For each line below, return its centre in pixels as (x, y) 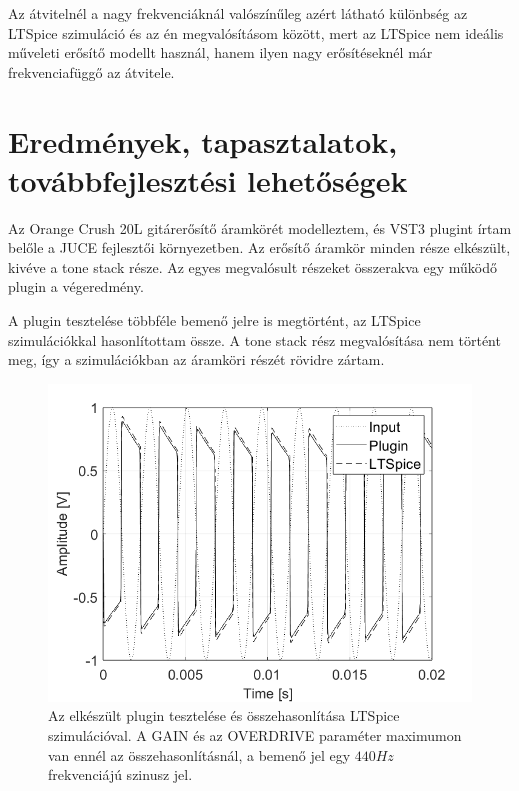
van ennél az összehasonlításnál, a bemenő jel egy (199, 754)
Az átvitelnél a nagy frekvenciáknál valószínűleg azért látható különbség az (238, 13)
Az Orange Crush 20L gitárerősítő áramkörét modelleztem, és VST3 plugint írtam (260, 227)
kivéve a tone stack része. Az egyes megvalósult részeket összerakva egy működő (252, 266)
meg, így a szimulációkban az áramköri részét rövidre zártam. (196, 359)
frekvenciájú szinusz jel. (120, 774)
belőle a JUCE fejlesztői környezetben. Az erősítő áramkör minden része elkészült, (259, 247)
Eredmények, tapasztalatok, (203, 140)
